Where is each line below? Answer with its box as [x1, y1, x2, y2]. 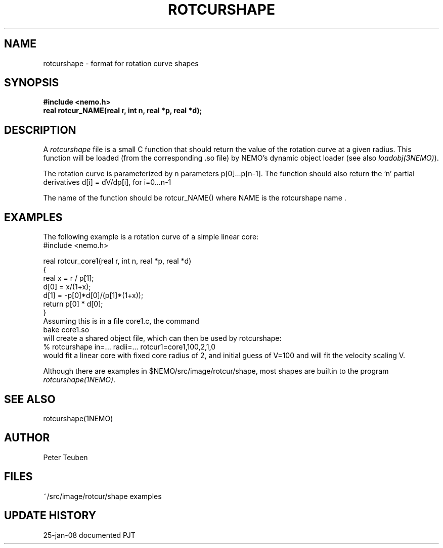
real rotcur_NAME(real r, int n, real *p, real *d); [43, 106, 202, 115]
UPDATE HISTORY [4, 509, 97, 522]
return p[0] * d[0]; [43, 300, 103, 309]
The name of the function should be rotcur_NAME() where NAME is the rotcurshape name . [43, 193, 346, 203]
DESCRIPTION [4, 123, 76, 136]
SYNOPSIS [4, 76, 59, 89]
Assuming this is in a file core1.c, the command [43, 317, 199, 326]
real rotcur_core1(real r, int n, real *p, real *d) [43, 257, 192, 266]
